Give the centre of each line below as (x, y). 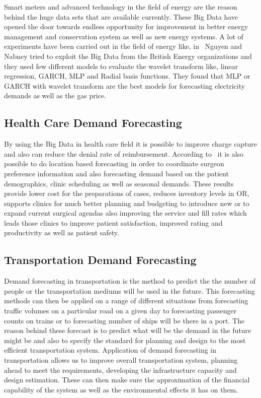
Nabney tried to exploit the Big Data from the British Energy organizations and (128, 56)
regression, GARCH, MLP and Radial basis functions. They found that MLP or (127, 76)
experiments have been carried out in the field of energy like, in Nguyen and (123, 46)
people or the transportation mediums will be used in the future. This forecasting (129, 290)
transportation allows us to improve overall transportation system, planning (121, 360)
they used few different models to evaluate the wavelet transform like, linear (121, 66)
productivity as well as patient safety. (62, 233)
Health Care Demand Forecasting (93, 123)
